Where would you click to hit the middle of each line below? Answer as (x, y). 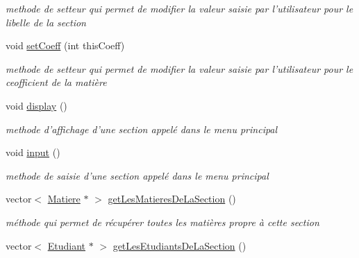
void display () (36, 105)
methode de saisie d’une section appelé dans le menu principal (137, 175)
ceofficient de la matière (56, 82)
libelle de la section (46, 22)
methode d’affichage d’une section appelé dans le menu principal (142, 129)
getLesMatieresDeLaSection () (172, 199)
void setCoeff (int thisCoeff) (65, 45)
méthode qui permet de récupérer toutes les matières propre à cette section (162, 222)
